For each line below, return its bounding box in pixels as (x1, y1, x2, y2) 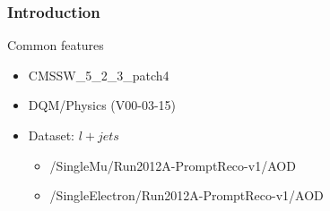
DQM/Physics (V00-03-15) (28, 96, 177, 114)
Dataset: (28, 126, 75, 144)
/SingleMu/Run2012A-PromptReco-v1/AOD (49, 156, 296, 174)
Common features (7, 36, 104, 55)
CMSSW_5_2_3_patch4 (28, 65, 169, 84)
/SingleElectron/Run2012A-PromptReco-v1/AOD (49, 186, 324, 205)
